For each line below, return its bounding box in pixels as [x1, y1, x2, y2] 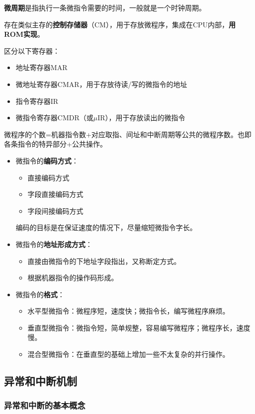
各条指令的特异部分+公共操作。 [4, 139, 107, 149]
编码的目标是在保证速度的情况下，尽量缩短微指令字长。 [15, 222, 197, 233]
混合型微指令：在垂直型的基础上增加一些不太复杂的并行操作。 [27, 349, 230, 359]
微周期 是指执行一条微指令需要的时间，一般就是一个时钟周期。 [4, 2, 206, 12]
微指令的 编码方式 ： [15, 155, 79, 166]
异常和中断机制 [4, 373, 77, 389]
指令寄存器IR [15, 95, 59, 106]
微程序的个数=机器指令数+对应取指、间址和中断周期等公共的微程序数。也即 [4, 129, 252, 139]
